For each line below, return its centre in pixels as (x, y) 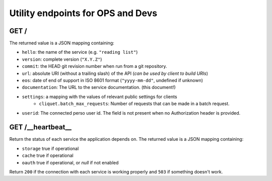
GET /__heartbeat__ (40, 127)
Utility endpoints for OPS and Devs (83, 13)
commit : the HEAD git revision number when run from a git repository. (94, 66)
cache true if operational (48, 155)
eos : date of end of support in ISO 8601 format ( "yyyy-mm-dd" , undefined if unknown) (113, 80)
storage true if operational (50, 148)
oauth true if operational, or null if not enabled (70, 162)
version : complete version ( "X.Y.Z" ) (62, 59)
